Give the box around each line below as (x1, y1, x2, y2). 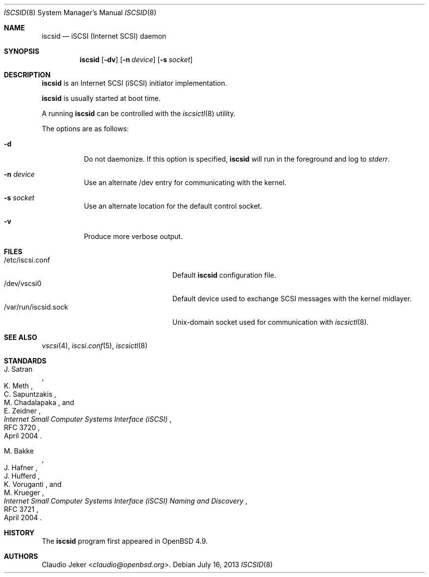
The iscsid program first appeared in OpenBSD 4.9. (42, 537, 208, 545)
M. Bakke (4, 447, 34, 455)
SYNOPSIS (4, 47, 40, 55)
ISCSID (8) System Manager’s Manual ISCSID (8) (4, 8, 157, 17)
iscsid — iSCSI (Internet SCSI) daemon (42, 32, 167, 40)
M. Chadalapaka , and (4, 398, 74, 407)
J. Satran (4, 365, 33, 373)
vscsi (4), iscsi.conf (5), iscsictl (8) (42, 341, 148, 350)
